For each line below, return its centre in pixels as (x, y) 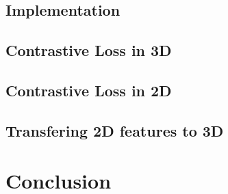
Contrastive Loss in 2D (89, 90)
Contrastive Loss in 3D (89, 50)
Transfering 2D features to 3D (115, 130)
